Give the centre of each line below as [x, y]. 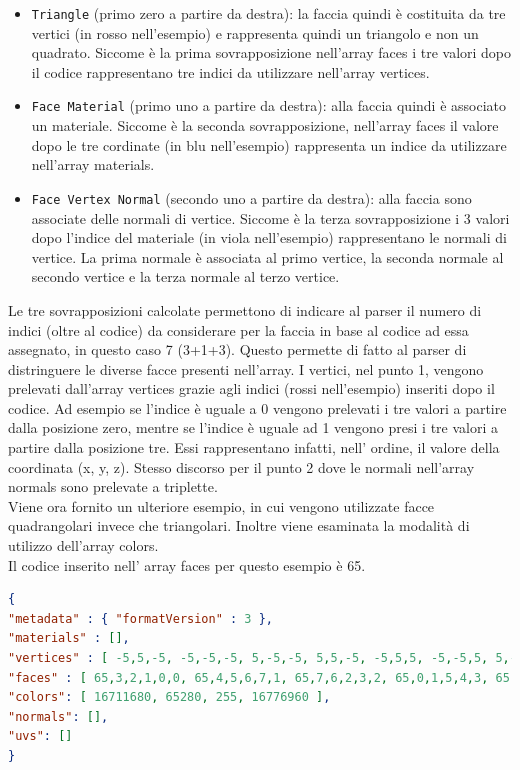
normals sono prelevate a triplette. [113, 486]
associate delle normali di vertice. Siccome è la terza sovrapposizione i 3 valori [270, 217]
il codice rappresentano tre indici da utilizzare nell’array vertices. [230, 71]
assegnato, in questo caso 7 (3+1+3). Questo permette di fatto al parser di [237, 349]
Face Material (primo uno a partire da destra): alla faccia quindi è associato [268, 105]
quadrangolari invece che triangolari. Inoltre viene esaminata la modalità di [239, 525]
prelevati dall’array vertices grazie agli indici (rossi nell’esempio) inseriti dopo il [251, 388]
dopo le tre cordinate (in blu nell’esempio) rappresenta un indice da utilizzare [269, 144]
